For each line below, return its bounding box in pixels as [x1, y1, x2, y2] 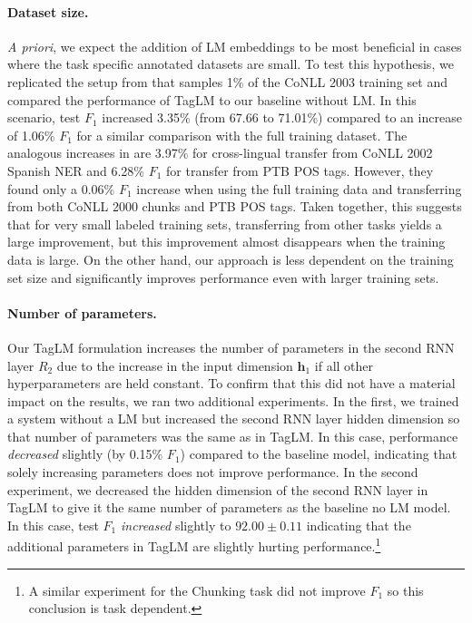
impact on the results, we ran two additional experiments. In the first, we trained [7, 391, 459, 410]
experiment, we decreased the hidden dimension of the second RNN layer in [7, 480, 428, 499]
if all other [314, 355, 374, 375]
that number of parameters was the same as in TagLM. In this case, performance [7, 426, 458, 445]
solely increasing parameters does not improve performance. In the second [7, 462, 418, 482]
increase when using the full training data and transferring [136, 179, 462, 198]
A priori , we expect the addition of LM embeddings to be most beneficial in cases [7, 36, 462, 55]
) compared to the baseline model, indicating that [180, 444, 457, 463]
